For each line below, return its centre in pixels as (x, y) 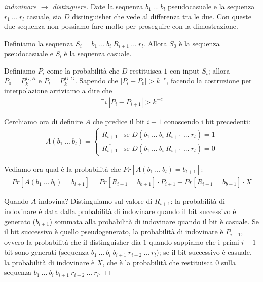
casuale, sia (44, 16)
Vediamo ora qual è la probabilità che (63, 169)
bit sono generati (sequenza (47, 252)
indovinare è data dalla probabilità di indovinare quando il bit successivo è (120, 211)
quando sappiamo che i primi (194, 242)
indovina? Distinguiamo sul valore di (96, 201)
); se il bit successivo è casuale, (204, 252)
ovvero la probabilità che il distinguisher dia (72, 242)
